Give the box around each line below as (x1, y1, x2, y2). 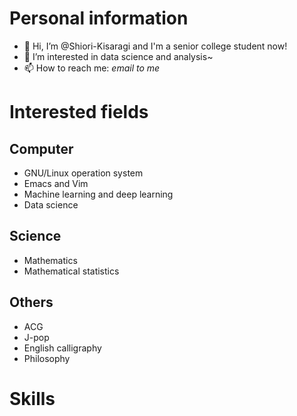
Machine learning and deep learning (23, 188, 174, 200)
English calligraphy (23, 342, 102, 354)
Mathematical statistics (23, 265, 120, 277)
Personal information (9, 7, 189, 30)
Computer (9, 140, 74, 157)
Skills (9, 387, 56, 410)
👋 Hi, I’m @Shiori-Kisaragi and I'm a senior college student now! (23, 40, 288, 52)
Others (9, 294, 54, 311)
